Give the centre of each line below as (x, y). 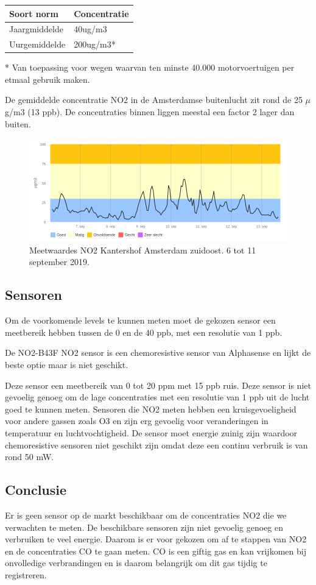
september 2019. (59, 262)
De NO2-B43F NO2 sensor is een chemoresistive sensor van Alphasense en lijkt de (158, 353)
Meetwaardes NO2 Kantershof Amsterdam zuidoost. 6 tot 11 (143, 250)
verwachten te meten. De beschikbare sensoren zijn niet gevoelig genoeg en (144, 527)
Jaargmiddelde (36, 29)
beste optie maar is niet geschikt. (67, 365)
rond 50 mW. (30, 457)
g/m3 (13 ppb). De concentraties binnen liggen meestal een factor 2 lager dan (150, 112)
